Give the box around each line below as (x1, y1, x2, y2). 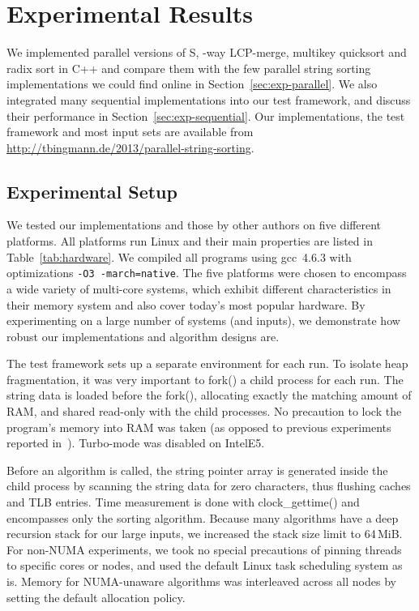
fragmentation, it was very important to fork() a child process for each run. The (6, 370, 404, 387)
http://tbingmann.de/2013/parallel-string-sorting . (6, 139, 254, 156)
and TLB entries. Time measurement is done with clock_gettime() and (6, 493, 360, 511)
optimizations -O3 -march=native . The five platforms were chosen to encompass (6, 264, 407, 281)
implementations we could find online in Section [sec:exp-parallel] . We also (6, 75, 378, 92)
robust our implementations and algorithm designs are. (6, 327, 280, 344)
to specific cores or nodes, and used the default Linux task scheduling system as (6, 557, 403, 574)
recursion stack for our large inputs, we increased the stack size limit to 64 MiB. (6, 525, 403, 542)
